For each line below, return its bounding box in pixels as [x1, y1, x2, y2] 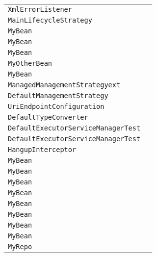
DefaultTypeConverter [8, 113, 88, 121]
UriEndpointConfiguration [8, 103, 104, 110]
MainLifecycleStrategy [8, 16, 92, 24]
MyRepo [8, 243, 32, 251]
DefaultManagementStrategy [8, 92, 108, 100]
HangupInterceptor [8, 146, 77, 154]
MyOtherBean [8, 59, 52, 67]
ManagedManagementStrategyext [8, 81, 121, 89]
